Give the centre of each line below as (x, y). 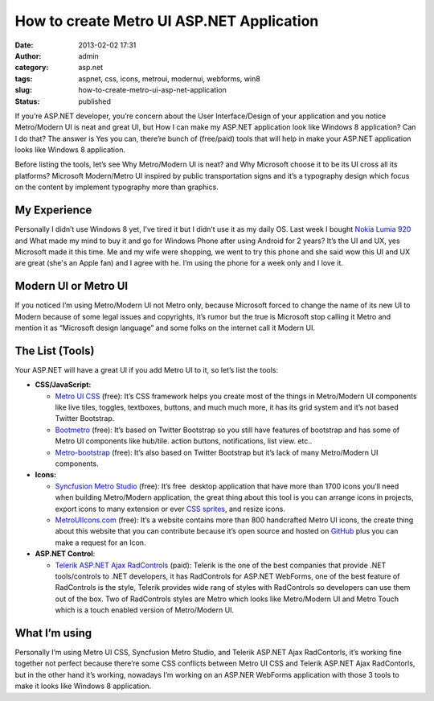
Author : (28, 56)
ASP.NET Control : (65, 554)
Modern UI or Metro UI (72, 286)
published (95, 101)
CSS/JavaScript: (63, 385)
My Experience (53, 210)
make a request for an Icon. (100, 542)
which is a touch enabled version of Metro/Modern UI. (145, 610)
